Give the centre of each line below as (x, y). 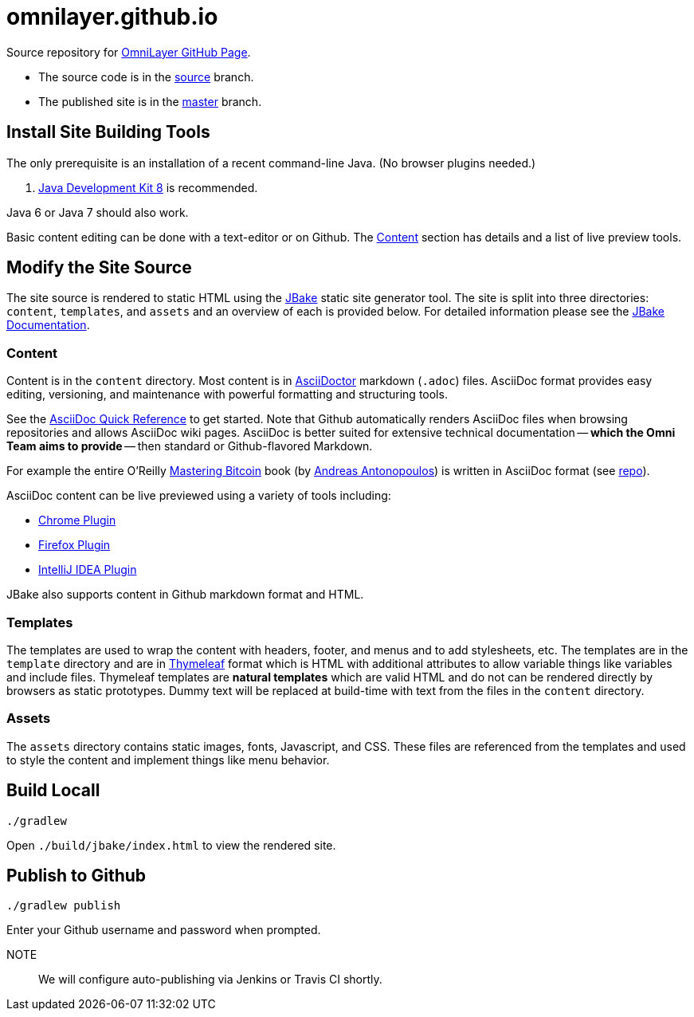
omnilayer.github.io (112, 17)
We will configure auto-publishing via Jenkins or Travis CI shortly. (210, 980)
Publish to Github (76, 875)
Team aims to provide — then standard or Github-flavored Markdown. (190, 446)
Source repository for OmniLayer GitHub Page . (129, 52)
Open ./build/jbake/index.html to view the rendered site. (171, 845)
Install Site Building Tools (108, 132)
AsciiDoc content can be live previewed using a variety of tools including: (199, 496)
